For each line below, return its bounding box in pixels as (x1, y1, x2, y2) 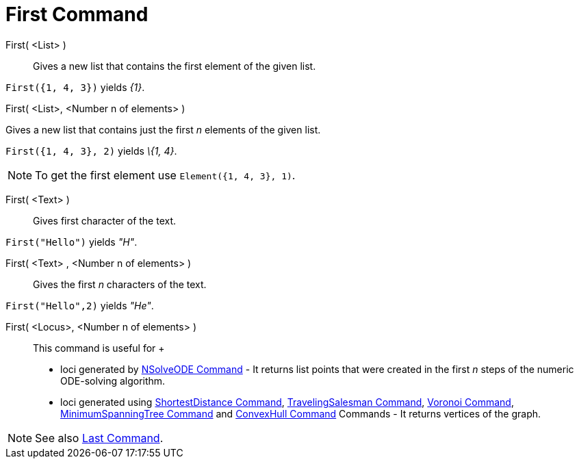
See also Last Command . (35, 430, 164, 445)
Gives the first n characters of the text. (33, 278, 207, 290)
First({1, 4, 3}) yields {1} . (5, 81, 145, 93)
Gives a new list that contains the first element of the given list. (33, 60, 316, 72)
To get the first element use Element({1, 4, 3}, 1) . (35, 168, 296, 182)
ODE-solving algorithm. (60, 374, 166, 387)
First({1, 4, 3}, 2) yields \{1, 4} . (5, 144, 177, 157)
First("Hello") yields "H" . (5, 235, 138, 248)
